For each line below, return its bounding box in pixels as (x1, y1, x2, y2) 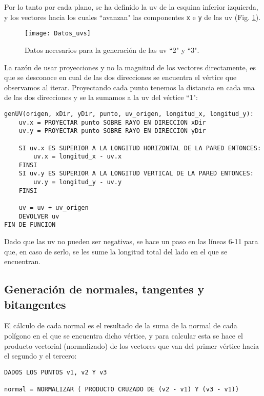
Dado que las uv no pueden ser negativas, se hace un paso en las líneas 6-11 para (4, 236, 258, 247)
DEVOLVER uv (18, 212, 59, 220)
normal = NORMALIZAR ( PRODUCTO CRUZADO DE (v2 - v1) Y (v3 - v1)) (4, 386, 239, 393)
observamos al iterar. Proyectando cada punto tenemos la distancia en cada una (4, 82, 255, 92)
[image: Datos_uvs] (25, 30, 91, 37)
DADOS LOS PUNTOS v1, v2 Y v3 (4, 368, 107, 376)
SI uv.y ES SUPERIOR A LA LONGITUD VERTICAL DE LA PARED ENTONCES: (18, 170, 254, 177)
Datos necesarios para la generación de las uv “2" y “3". (25, 44, 199, 55)
